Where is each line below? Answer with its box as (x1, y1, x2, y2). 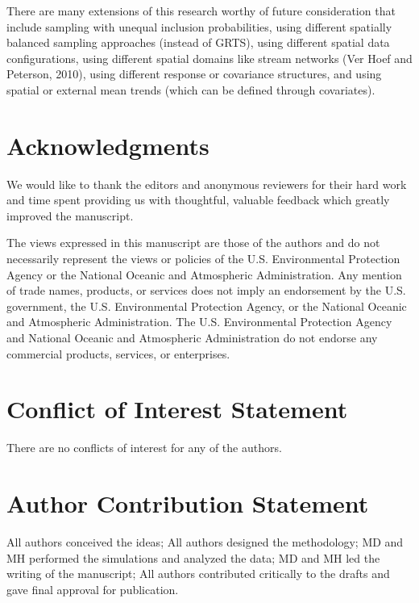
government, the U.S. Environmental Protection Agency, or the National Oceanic (6, 297, 407, 314)
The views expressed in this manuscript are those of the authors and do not (6, 234, 380, 251)
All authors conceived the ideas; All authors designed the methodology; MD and (6, 534, 404, 551)
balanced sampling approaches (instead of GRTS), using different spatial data (6, 34, 390, 51)
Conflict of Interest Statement (6, 392, 348, 425)
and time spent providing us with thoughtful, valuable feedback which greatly (6, 191, 390, 208)
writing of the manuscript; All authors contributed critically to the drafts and (6, 565, 390, 582)
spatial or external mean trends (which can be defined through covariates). (6, 81, 375, 98)
